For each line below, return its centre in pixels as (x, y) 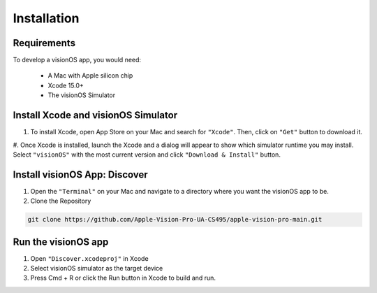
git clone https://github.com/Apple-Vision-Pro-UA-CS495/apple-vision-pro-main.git (175, 220)
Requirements (44, 43)
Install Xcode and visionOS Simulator (95, 115)
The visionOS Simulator (82, 95)
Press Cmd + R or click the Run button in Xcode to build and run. (123, 278)
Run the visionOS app (61, 242)
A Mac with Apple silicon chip (90, 76)
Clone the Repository (61, 201)
